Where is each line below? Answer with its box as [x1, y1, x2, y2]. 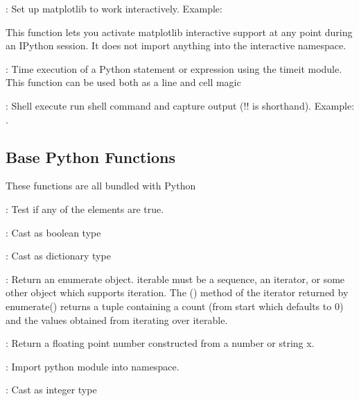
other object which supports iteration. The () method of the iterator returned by [6, 285, 349, 300]
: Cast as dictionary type [6, 248, 111, 263]
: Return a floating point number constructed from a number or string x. [6, 336, 315, 350]
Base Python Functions [6, 146, 176, 167]
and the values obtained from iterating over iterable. [6, 312, 228, 327]
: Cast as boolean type [6, 225, 101, 239]
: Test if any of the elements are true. [6, 201, 164, 216]
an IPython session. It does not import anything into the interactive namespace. [6, 38, 347, 53]
